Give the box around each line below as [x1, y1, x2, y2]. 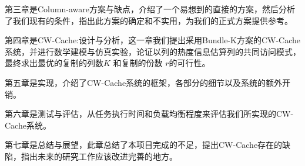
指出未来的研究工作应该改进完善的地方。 [21, 150, 177, 162]
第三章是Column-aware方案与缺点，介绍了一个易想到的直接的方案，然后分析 [5, 3, 295, 15]
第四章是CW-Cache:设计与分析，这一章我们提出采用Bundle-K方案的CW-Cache [5, 34, 301, 46]
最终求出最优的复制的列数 [5, 57, 103, 69]
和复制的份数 [113, 57, 163, 69]
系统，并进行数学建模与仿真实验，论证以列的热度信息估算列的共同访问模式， [5, 45, 301, 57]
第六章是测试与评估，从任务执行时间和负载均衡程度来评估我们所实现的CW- [5, 108, 294, 120]
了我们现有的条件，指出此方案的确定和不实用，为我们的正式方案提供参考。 [5, 14, 293, 26]
